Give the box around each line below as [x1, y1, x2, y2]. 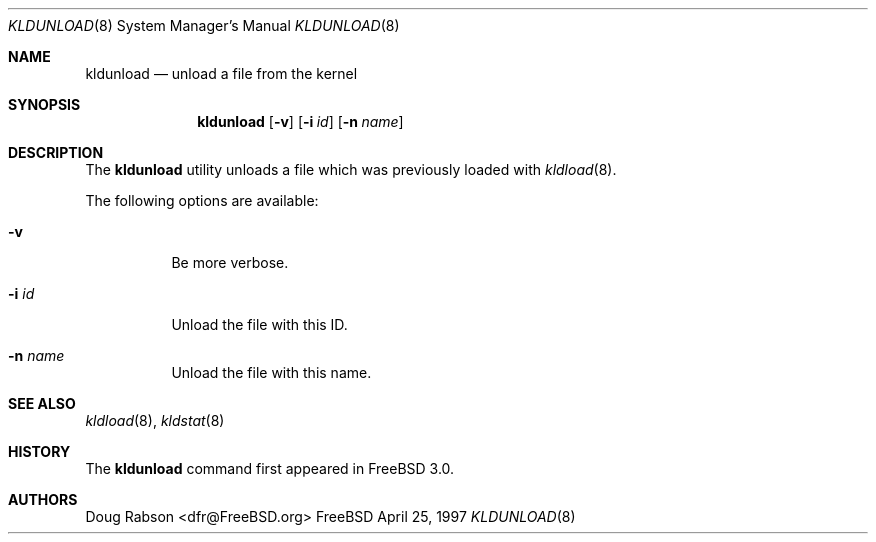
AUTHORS [8, 491, 78, 508]
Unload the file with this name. [171, 364, 372, 381]
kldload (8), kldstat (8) [85, 412, 225, 429]
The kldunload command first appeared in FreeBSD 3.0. [85, 460, 455, 477]
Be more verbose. [171, 254, 289, 271]
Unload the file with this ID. [171, 316, 348, 333]
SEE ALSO [8, 395, 76, 412]
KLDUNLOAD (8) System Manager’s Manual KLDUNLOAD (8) [8, 17, 400, 34]
